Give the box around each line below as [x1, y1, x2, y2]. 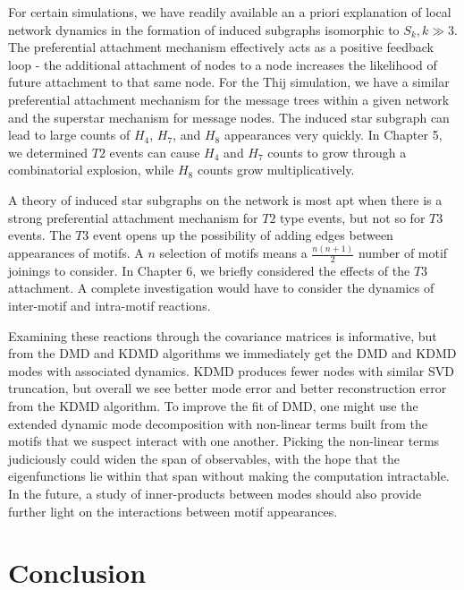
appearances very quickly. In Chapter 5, [224, 125, 443, 144]
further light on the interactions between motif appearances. [8, 501, 338, 520]
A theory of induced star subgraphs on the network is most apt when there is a [8, 190, 443, 209]
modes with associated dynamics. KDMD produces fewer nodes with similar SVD [8, 361, 454, 380]
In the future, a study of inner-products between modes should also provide [8, 483, 422, 502]
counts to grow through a [267, 142, 407, 161]
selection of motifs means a [159, 244, 308, 262]
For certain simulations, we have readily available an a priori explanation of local [8, 3, 451, 21]
